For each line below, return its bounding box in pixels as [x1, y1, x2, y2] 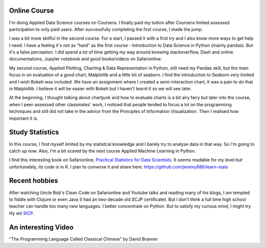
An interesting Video [9, 223, 74, 231]
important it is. [9, 115, 39, 121]
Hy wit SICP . [9, 210, 34, 216]
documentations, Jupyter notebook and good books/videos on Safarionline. [9, 56, 162, 62]
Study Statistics [9, 128, 59, 137]
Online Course [9, 6, 54, 15]
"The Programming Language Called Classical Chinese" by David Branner [9, 236, 158, 242]
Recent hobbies [9, 177, 58, 185]
